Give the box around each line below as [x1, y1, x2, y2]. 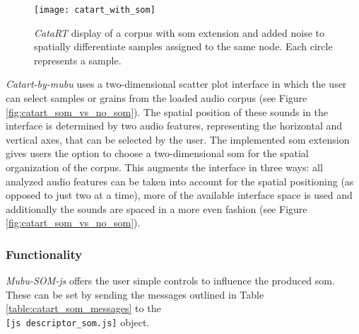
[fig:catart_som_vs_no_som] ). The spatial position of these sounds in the [6, 104, 329, 119]
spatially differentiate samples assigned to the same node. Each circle [34, 39, 333, 54]
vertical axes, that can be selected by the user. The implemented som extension [6, 132, 350, 146]
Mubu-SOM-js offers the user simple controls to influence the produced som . [6, 273, 335, 288]
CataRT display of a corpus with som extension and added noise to [34, 25, 325, 40]
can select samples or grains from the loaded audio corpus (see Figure [6, 91, 307, 105]
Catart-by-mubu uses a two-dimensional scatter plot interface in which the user [6, 76, 347, 91]
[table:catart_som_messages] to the [6, 301, 161, 316]
